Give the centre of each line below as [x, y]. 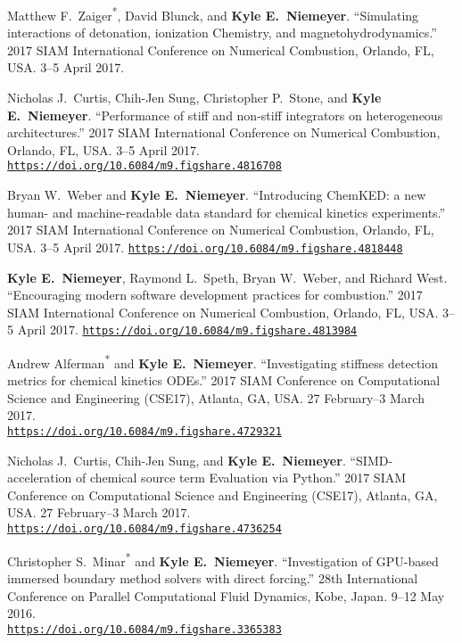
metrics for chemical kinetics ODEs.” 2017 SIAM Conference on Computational [224, 380]
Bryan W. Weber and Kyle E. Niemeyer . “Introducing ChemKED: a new [217, 195]
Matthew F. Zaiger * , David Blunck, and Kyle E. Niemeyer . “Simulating [213, 14]
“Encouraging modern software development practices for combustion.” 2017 [215, 295]
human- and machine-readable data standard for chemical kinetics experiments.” [227, 212]
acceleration [40, 478]
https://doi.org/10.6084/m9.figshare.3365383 [144, 629]
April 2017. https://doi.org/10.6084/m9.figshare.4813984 [187, 330]
